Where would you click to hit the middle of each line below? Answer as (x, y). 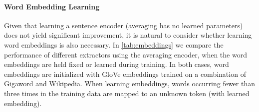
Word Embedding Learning (52, 6)
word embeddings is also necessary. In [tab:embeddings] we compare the (114, 44)
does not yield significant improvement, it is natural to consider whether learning (128, 35)
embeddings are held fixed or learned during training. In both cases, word (117, 64)
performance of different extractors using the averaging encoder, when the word (126, 54)
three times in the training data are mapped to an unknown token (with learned (127, 93)
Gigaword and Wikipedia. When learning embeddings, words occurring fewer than (129, 84)
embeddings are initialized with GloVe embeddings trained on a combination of (125, 74)
